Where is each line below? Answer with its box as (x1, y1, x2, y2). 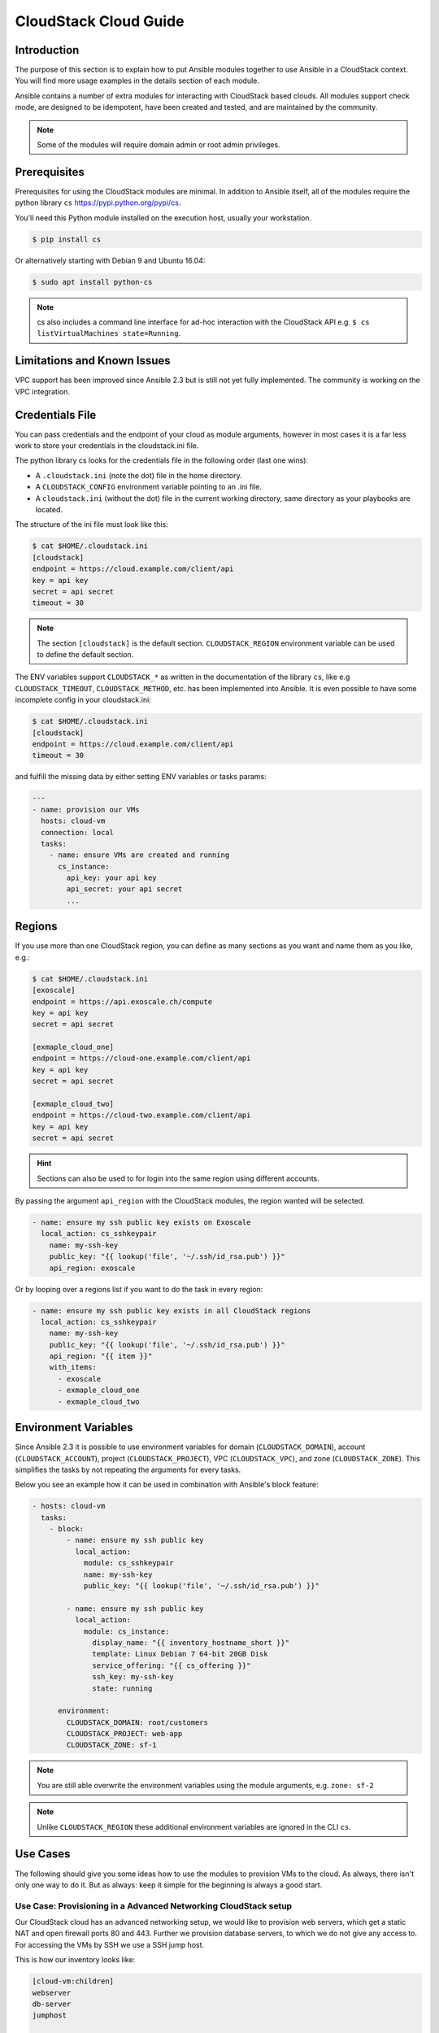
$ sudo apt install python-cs (32, 277, 153, 286)
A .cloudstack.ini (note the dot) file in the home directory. (35, 470, 243, 480)
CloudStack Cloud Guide (15, 12, 185, 30)
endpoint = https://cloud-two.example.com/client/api (32, 1111, 251, 1120)
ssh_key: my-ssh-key (92, 1672, 174, 1682)
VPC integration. (15, 386, 71, 396)
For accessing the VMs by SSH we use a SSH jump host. (15, 1939, 205, 1949)
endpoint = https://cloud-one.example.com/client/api (32, 1054, 251, 1063)
